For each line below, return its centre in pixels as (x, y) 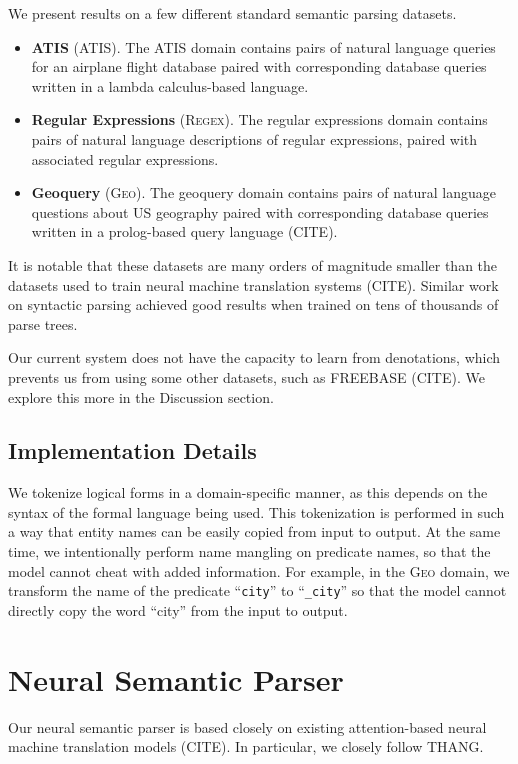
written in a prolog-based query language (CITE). (184, 231)
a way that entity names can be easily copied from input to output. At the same (254, 531)
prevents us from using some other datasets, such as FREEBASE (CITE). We (246, 376)
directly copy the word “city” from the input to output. (178, 609)
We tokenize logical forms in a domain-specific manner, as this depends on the (248, 492)
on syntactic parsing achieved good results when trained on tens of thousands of (253, 304)
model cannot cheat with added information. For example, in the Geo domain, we (259, 570)
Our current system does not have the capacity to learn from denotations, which (254, 357)
